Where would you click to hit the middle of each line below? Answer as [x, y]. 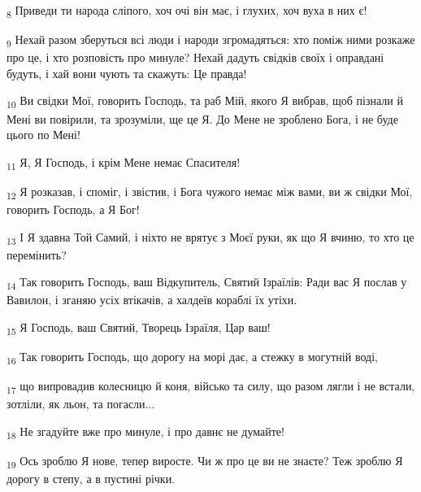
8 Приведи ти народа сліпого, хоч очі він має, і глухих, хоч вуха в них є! [187, 11]
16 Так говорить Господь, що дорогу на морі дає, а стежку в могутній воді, [192, 357]
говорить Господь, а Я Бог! [73, 209]
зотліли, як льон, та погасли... [81, 404]
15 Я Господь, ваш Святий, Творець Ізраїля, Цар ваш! [139, 328]
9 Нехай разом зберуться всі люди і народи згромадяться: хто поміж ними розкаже [211, 40]
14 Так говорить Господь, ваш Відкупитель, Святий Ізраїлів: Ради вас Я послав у [207, 283]
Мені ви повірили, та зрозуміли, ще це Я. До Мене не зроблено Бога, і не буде [202, 118]
